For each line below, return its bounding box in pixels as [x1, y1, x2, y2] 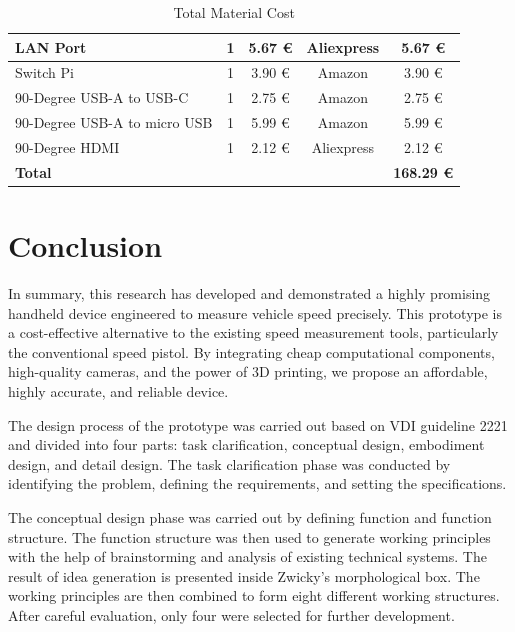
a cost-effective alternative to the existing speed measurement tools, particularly [8, 322, 499, 343]
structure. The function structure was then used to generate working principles [8, 526, 491, 547]
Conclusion [8, 225, 163, 266]
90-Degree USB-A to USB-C [15, 87, 189, 108]
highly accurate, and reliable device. [8, 381, 229, 401]
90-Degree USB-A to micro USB [15, 112, 213, 133]
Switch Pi [15, 62, 74, 83]
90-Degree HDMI [15, 136, 120, 157]
